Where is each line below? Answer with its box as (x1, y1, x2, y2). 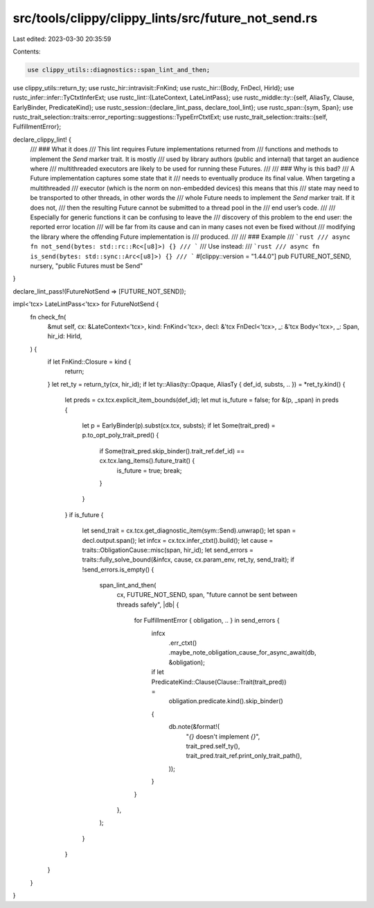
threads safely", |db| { (116, 600, 179, 609)
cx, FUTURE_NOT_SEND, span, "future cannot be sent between (116, 591, 298, 599)
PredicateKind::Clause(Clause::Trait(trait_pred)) (151, 678, 287, 686)
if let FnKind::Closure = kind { (47, 358, 132, 366)
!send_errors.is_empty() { (82, 565, 154, 573)
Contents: (12, 47, 41, 56)
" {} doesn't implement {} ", (186, 732, 260, 741)
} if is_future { (64, 510, 104, 519)
